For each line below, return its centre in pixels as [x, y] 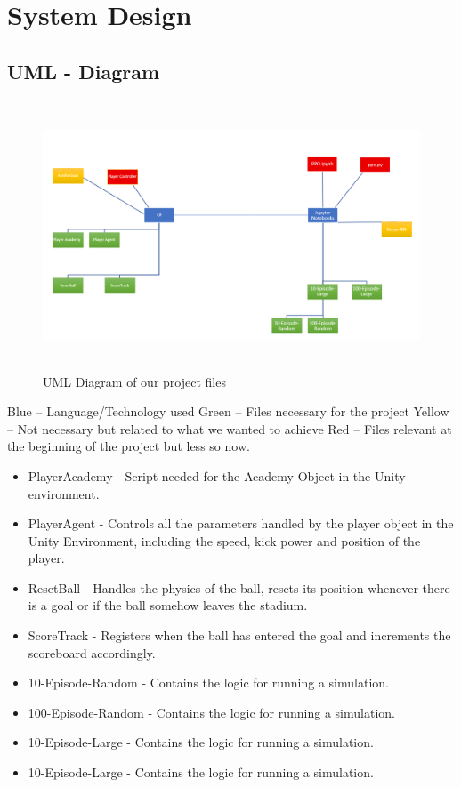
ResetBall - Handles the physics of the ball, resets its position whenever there [239, 587]
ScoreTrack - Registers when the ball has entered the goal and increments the [239, 635]
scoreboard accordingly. [92, 652]
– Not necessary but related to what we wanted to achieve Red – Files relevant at [230, 428]
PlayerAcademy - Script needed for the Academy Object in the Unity [217, 475]
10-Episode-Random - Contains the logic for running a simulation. [208, 683]
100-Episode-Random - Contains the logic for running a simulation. [211, 712]
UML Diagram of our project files [134, 381]
